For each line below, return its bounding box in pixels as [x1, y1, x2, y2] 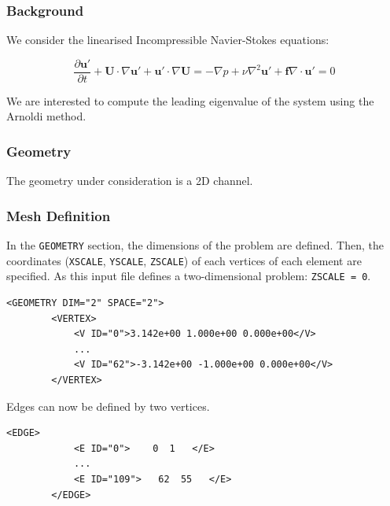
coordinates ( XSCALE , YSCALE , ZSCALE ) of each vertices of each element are [6, 252, 362, 268]
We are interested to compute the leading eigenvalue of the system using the [6, 92, 374, 109]
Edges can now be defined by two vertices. [6, 397, 210, 414]
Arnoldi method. [6, 108, 86, 124]
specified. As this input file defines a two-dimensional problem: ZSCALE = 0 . [6, 268, 371, 284]
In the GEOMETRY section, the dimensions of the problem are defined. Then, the [6, 237, 384, 253]
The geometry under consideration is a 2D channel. [6, 172, 253, 189]
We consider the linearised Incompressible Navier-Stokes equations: [6, 31, 329, 48]
